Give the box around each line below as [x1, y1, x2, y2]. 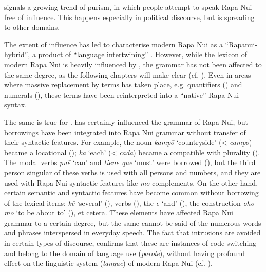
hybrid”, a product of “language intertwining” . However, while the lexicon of [4, 49, 248, 60]
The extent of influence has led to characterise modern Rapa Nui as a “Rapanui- [4, 39, 258, 49]
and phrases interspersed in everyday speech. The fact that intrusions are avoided [4, 227, 261, 238]
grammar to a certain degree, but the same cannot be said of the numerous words [4, 217, 261, 228]
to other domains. [4, 22, 60, 32]
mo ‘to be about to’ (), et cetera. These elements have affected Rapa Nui [4, 207, 233, 218]
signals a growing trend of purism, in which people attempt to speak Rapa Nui [4, 2, 252, 12]
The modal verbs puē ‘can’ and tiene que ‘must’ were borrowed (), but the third [4, 157, 256, 168]
